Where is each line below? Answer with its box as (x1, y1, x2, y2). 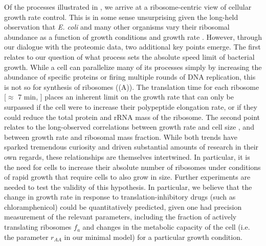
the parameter (4, 231, 49, 242)
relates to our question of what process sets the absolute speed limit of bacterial (4, 51, 255, 62)
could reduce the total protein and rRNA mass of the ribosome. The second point (4, 111, 260, 122)
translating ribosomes (4, 222, 72, 232)
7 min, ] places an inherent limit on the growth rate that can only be (18, 91, 234, 102)
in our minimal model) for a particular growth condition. (64, 231, 242, 242)
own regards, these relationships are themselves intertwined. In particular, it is (4, 151, 250, 162)
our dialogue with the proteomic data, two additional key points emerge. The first (4, 41, 261, 52)
